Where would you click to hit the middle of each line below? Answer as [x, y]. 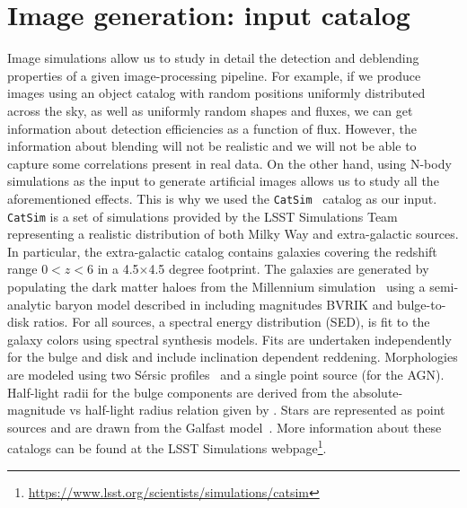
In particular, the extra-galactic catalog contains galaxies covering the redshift [222, 251]
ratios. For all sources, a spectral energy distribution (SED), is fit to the [232, 322]
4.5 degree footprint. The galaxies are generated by [289, 269]
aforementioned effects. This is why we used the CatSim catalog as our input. [222, 198]
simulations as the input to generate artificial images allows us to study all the [223, 181]
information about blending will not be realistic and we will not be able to [212, 146]
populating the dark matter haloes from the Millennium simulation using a [216, 286]
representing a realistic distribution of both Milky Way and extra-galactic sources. [233, 234]
